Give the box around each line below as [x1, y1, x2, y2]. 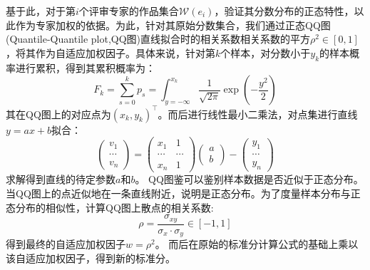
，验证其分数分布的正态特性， [214, 4, 354, 18]
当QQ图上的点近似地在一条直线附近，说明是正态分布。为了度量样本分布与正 [6, 185, 361, 200]
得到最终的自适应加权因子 [6, 237, 125, 251]
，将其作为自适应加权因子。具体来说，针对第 [6, 45, 215, 60]
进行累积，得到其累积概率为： [15, 60, 155, 75]
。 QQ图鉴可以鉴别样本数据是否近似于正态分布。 [135, 172, 364, 187]
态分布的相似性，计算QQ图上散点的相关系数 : [6, 199, 214, 214]
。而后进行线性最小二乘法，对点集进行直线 [158, 106, 358, 121]
